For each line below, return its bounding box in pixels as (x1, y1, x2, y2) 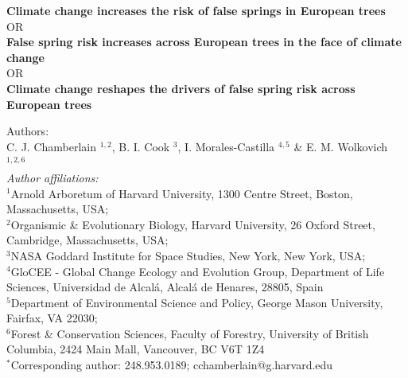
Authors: (6, 123, 49, 139)
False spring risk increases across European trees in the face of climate (6, 33, 402, 50)
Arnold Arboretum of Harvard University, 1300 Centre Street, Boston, (10, 185, 353, 201)
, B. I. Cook (111, 138, 170, 154)
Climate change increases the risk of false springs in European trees (6, 2, 386, 18)
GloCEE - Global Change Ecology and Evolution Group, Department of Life (10, 263, 385, 279)
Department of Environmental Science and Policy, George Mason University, (10, 294, 383, 310)
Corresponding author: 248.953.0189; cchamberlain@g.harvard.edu (10, 357, 333, 373)
